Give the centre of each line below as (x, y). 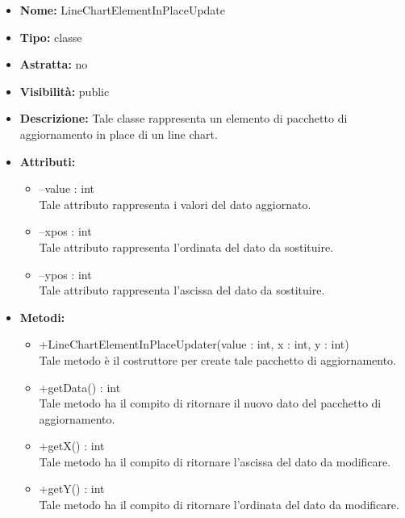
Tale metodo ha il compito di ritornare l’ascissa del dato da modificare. (215, 461)
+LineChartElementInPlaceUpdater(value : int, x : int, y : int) (194, 344)
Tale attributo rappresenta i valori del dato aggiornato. (175, 204)
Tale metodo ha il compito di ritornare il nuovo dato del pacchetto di (210, 403)
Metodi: (42, 317)
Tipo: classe (51, 37)
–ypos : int (65, 274)
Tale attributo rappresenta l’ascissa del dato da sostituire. (182, 290)
